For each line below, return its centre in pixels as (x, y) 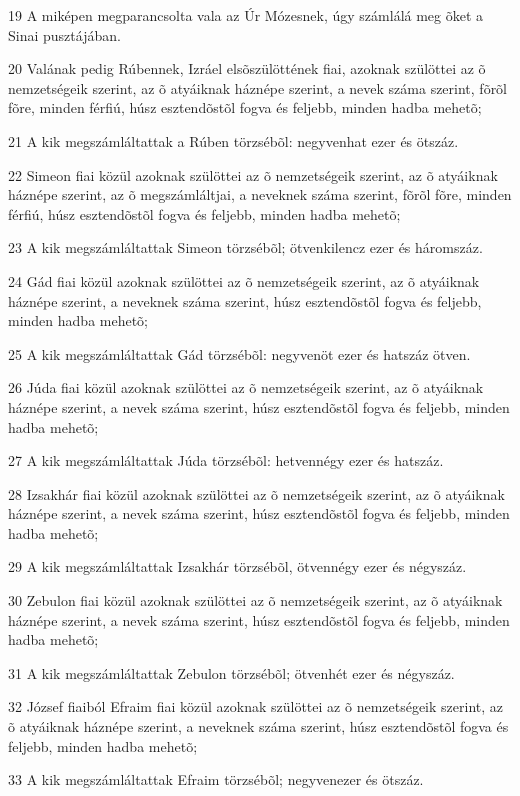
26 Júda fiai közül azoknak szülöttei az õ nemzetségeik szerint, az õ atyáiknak (246, 387)
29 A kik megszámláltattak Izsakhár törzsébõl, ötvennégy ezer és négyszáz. (237, 566)
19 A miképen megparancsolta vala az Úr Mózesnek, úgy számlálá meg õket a (246, 15)
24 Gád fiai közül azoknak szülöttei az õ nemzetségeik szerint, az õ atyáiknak (244, 280)
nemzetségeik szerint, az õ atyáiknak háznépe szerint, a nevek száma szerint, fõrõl (258, 87)
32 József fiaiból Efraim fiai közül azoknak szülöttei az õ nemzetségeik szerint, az (255, 706)
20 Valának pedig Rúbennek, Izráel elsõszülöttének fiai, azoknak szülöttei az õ (247, 68)
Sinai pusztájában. (64, 34)
